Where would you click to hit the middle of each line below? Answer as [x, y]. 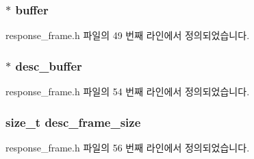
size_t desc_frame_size [73, 122]
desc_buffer [49, 65]
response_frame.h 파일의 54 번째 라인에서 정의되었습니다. [128, 91]
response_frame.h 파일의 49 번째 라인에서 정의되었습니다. [128, 35]
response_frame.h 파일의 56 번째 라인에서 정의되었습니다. [128, 147]
